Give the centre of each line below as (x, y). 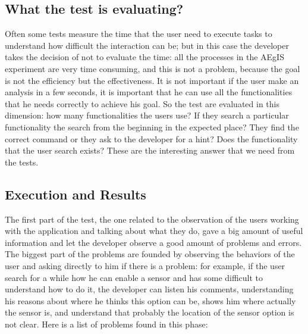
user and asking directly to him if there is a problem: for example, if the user (145, 265)
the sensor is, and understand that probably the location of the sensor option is (150, 312)
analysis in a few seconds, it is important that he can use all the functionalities (149, 92)
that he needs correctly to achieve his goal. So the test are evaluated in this (142, 103)
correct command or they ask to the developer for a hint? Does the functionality (151, 138)
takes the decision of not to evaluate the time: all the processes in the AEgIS (144, 57)
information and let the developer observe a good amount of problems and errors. (153, 242)
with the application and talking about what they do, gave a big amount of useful (154, 231)
